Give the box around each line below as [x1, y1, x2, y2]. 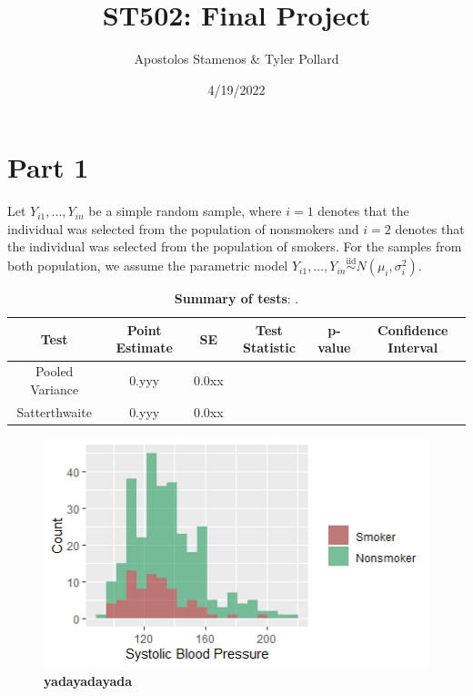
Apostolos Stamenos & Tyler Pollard [134, 49, 339, 68]
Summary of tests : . [174, 289, 299, 308]
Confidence [377, 320, 448, 339]
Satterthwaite [16, 402, 92, 421]
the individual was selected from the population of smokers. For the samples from [7, 237, 462, 256]
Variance [30, 379, 79, 398]
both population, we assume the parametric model [7, 256, 288, 275]
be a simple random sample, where [88, 201, 282, 220]
